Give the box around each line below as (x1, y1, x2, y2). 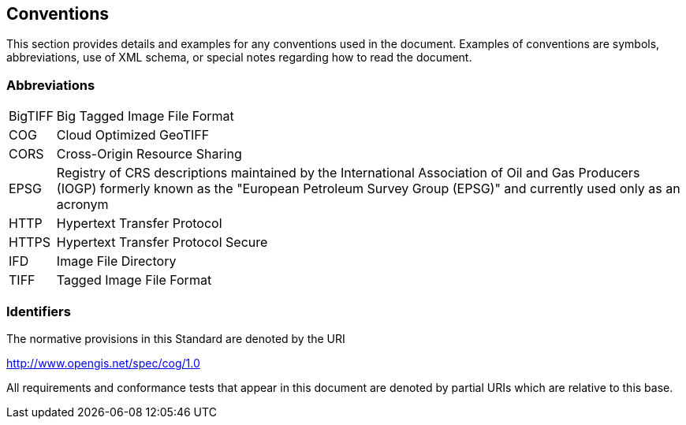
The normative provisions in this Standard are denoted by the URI (6, 331, 345, 345)
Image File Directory (56, 253, 177, 270)
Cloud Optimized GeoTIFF (56, 127, 210, 144)
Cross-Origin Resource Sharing (56, 146, 242, 162)
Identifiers (6, 303, 71, 319)
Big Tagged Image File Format (56, 108, 234, 125)
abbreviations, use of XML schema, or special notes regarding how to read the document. (6, 50, 472, 65)
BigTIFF (9, 108, 54, 125)
